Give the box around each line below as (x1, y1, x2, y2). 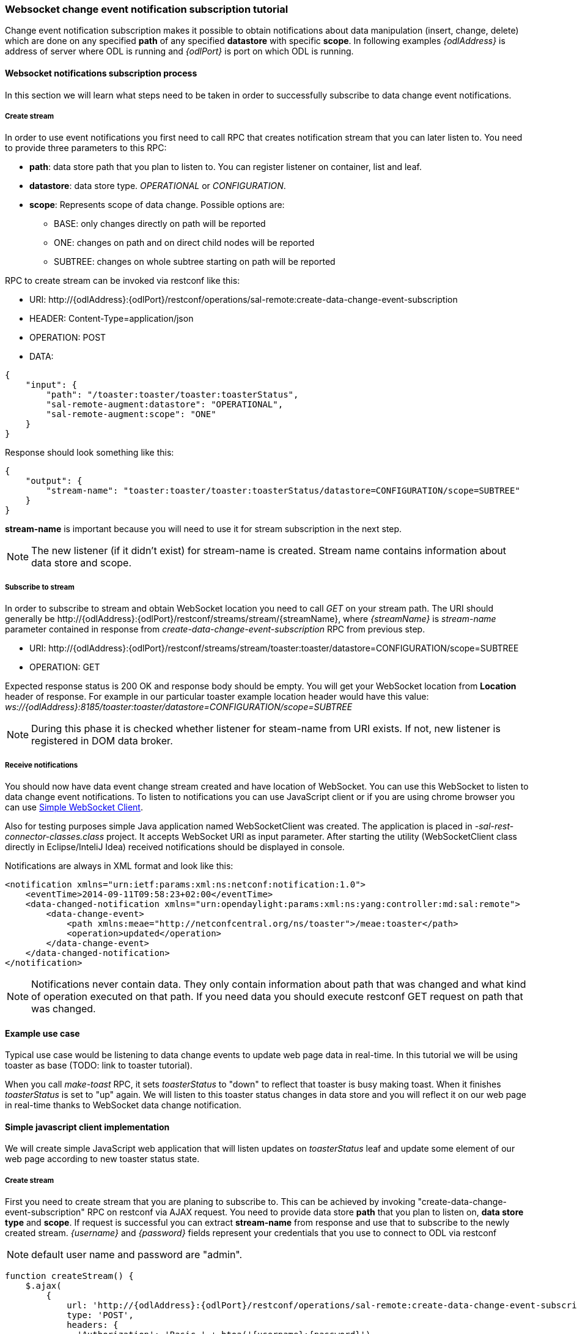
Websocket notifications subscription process (5, 67, 197, 78)
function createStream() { (5, 1271, 134, 1281)
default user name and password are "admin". (31, 1248, 243, 1261)
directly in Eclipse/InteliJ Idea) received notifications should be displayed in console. (5, 841, 345, 852)
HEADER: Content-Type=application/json (29, 313, 194, 324)
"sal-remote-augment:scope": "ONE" (46, 409, 216, 420)
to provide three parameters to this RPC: (5, 143, 167, 154)
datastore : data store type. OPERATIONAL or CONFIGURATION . (29, 180, 286, 191)
